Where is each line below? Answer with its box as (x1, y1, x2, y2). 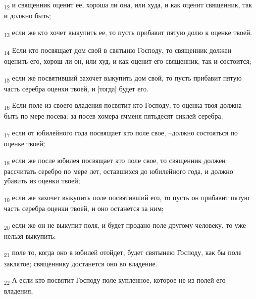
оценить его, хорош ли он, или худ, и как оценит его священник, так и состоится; (4, 55, 252, 66)
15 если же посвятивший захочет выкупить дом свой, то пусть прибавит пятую (4, 72, 242, 84)
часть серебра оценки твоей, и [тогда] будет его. (4, 83, 149, 93)
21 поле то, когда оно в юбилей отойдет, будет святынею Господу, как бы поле (4, 247, 242, 259)
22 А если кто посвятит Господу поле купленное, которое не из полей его (4, 275, 226, 286)
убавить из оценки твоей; (4, 175, 80, 186)
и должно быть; (4, 10, 51, 21)
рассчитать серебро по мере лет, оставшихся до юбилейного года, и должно (4, 166, 233, 176)
